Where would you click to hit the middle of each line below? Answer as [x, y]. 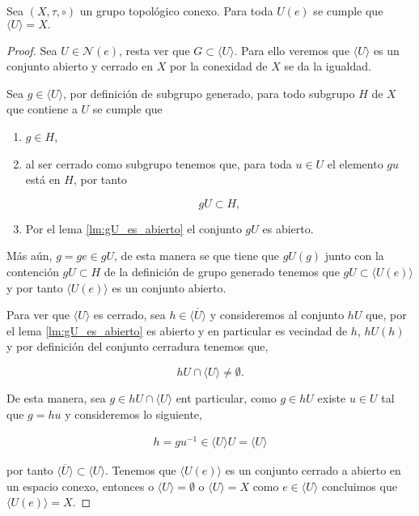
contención [33, 271]
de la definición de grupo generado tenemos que [222, 271]
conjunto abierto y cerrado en [80, 66]
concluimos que [359, 486]
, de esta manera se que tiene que [197, 256]
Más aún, [30, 256]
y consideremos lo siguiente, [133, 414]
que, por [386, 315]
